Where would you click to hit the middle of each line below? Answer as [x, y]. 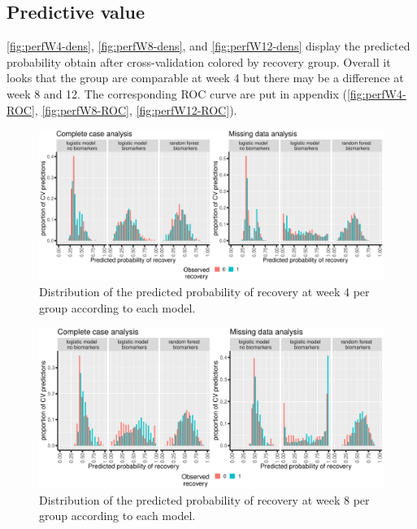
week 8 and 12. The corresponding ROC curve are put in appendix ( [177, 93]
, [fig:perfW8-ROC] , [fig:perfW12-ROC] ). [136, 109]
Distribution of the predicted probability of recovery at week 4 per [204, 292]
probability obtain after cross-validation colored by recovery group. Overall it [199, 61]
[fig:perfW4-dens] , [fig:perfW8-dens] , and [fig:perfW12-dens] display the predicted [208, 46]
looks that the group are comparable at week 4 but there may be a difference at [205, 78]
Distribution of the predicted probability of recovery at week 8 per [204, 499]
